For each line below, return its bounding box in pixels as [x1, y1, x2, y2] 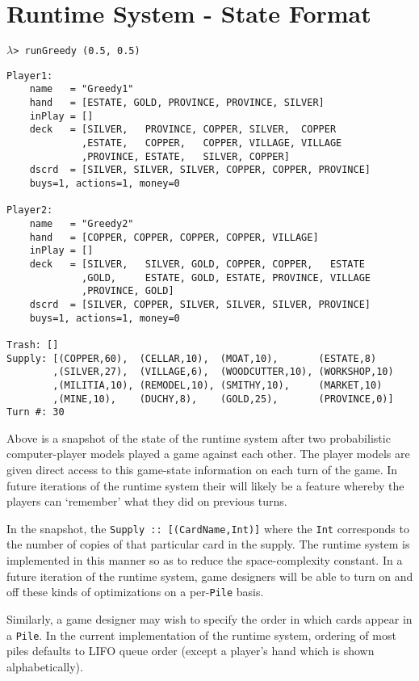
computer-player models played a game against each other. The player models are [6, 445, 410, 462]
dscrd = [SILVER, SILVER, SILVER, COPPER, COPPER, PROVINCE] [29, 164, 371, 176]
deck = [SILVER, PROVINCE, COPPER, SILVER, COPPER [29, 124, 337, 136]
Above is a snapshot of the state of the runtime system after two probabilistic [6, 429, 391, 446]
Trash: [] [6, 338, 59, 351]
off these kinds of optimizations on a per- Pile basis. [6, 583, 264, 600]
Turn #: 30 [6, 406, 65, 418]
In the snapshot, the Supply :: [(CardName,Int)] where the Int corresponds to [6, 519, 409, 536]
